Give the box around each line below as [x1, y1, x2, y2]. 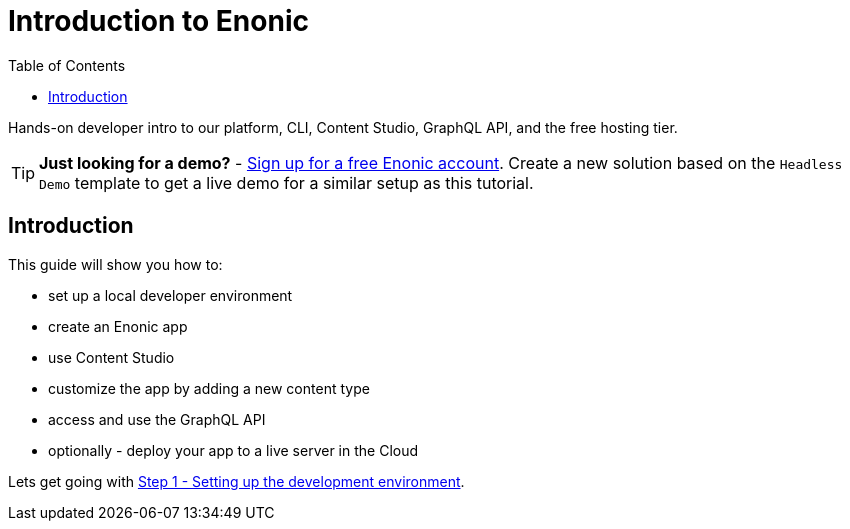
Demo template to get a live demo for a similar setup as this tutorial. [39, 172, 534, 193]
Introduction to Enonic [8, 4, 309, 38]
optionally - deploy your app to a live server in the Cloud [48, 441, 419, 459]
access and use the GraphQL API [48, 410, 266, 428]
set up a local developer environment [48, 286, 293, 304]
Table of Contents [8, 56, 126, 74]
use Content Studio [48, 348, 175, 366]
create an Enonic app [48, 317, 188, 335]
